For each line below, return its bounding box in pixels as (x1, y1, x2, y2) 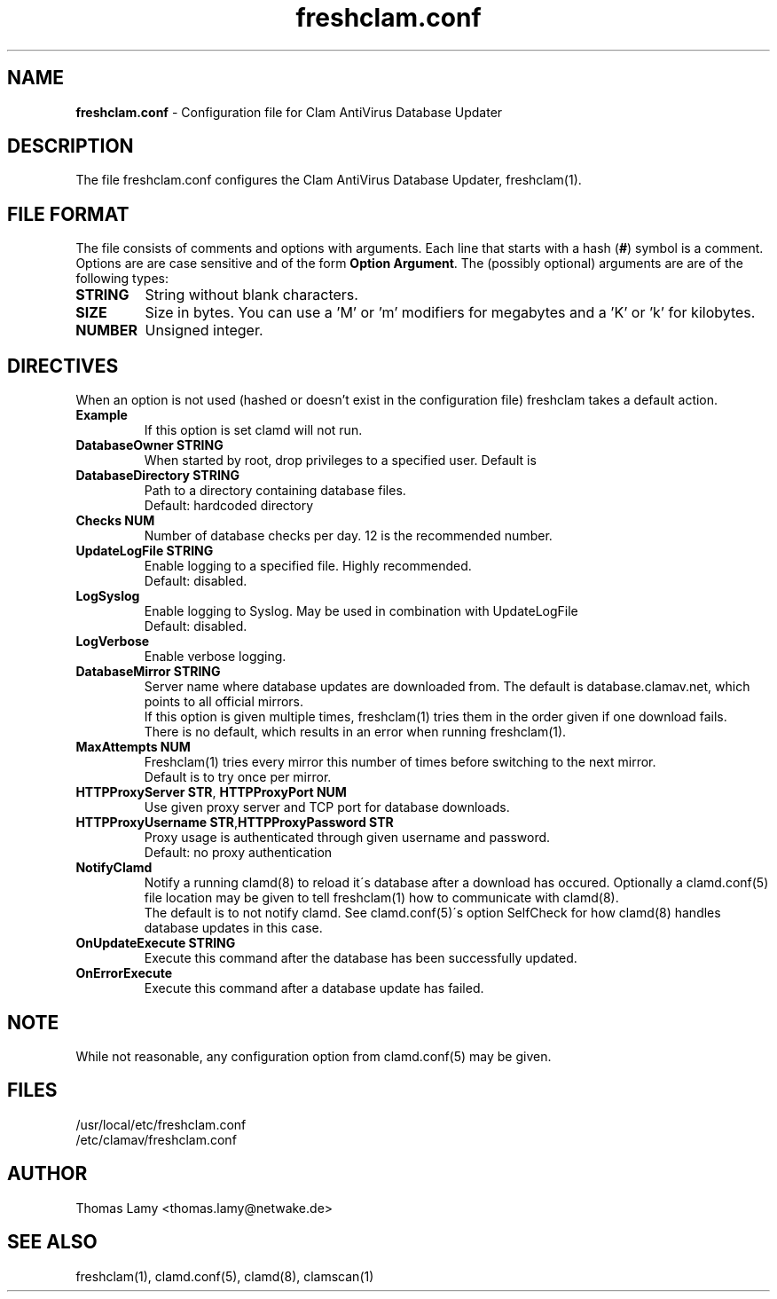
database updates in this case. (144, 920, 323, 936)
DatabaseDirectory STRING (75, 468, 240, 484)
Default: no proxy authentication (144, 845, 333, 861)
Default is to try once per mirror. (144, 769, 332, 785)
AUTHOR (7, 1162, 88, 1185)
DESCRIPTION (7, 135, 134, 158)
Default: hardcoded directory (144, 498, 314, 514)
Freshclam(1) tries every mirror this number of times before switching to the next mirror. (144, 754, 656, 770)
